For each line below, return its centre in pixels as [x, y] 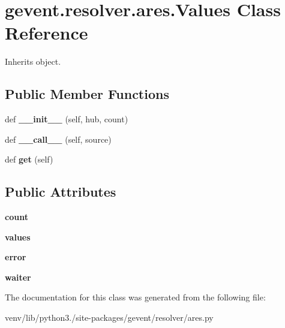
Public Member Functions [87, 94]
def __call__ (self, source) [58, 139]
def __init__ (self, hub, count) [67, 119]
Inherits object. [33, 61]
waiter [18, 277]
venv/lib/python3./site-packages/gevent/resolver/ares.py [109, 318]
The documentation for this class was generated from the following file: [135, 297]
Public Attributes [61, 192]
